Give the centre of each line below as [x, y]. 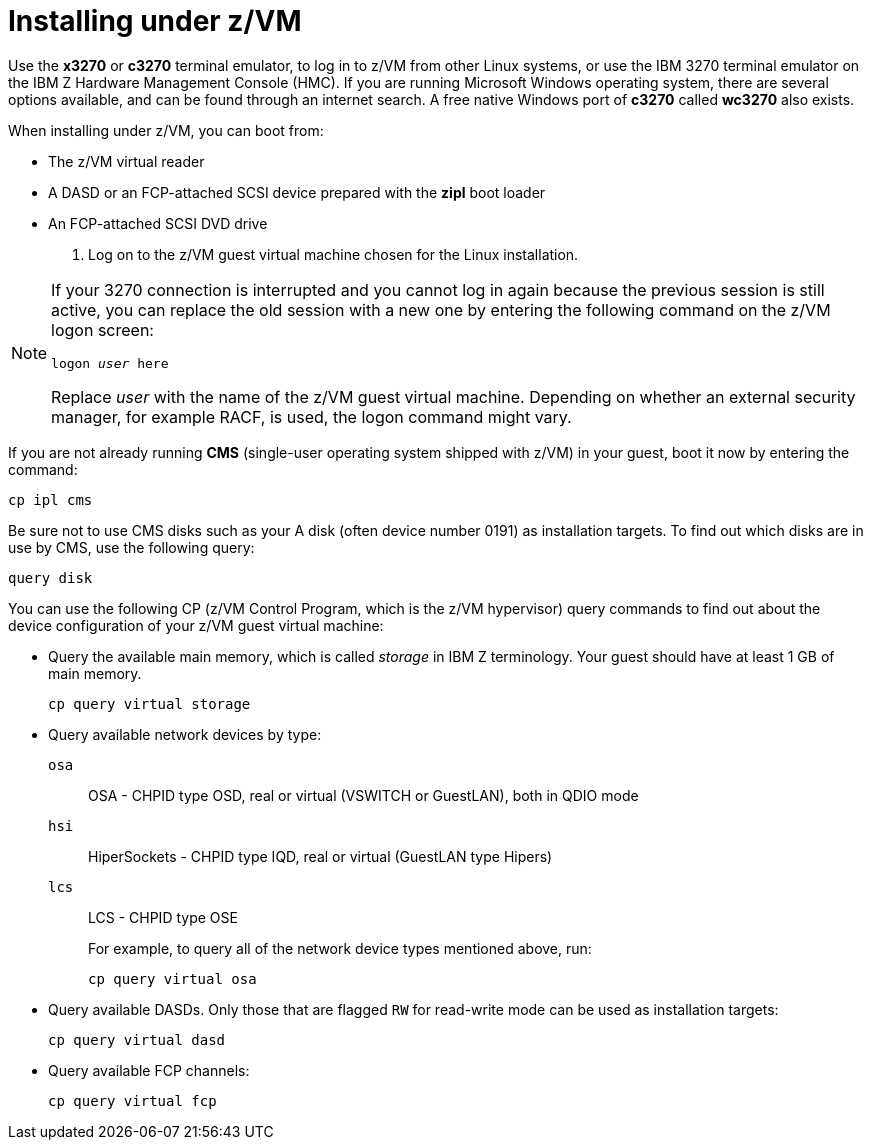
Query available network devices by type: [185, 734]
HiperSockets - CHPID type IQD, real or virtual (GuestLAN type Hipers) [320, 856]
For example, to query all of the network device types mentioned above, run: [340, 948]
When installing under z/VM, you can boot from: [166, 130]
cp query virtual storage [149, 703]
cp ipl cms [50, 499]
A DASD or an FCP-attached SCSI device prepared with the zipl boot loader [297, 192]
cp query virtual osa [172, 978]
